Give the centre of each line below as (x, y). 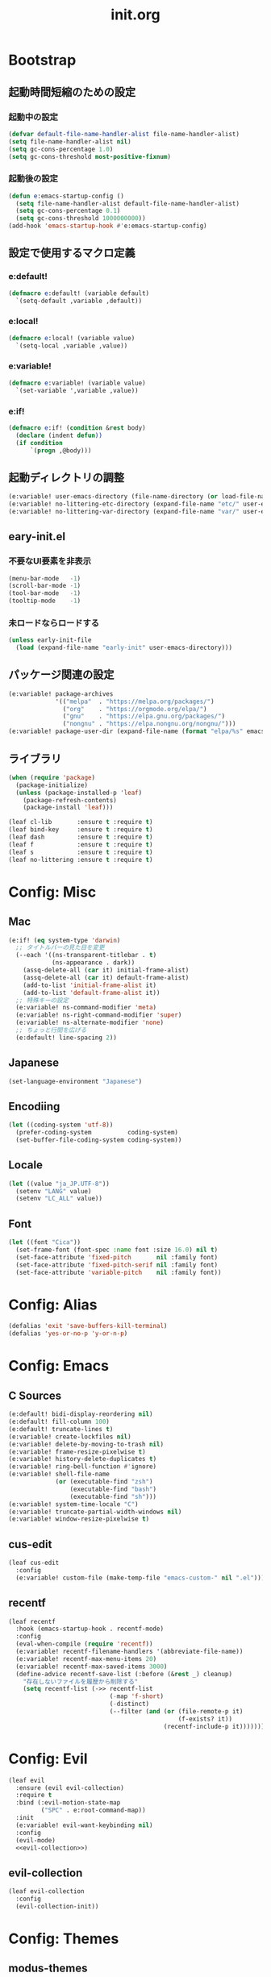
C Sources (35, 1395)
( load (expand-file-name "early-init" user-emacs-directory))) (124, 648)
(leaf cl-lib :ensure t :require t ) (81, 822)
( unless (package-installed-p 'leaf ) (79, 793)
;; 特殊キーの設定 (42, 1000)
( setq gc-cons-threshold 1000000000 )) (81, 219)
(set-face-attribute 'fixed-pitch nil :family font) (117, 1257)
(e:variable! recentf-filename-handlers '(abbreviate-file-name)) (129, 1652)
